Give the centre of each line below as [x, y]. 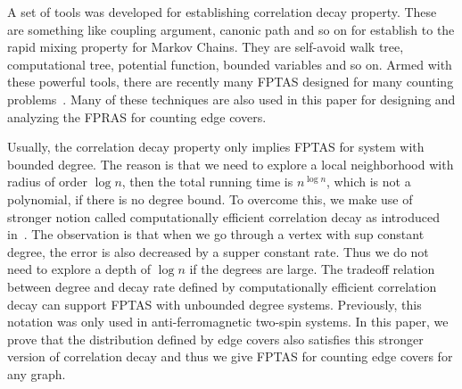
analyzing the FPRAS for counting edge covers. [137, 116]
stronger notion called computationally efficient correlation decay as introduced [223, 216]
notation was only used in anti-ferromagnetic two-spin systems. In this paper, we [228, 322]
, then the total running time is [207, 182]
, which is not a [369, 182]
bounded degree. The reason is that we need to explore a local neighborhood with [231, 164]
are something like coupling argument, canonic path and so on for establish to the [231, 29]
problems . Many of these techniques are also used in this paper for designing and [231, 99]
